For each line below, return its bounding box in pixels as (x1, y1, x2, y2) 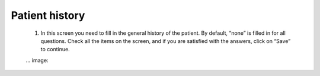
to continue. (40, 46, 71, 53)
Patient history (11, 9, 85, 22)
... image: (25, 57, 49, 64)
